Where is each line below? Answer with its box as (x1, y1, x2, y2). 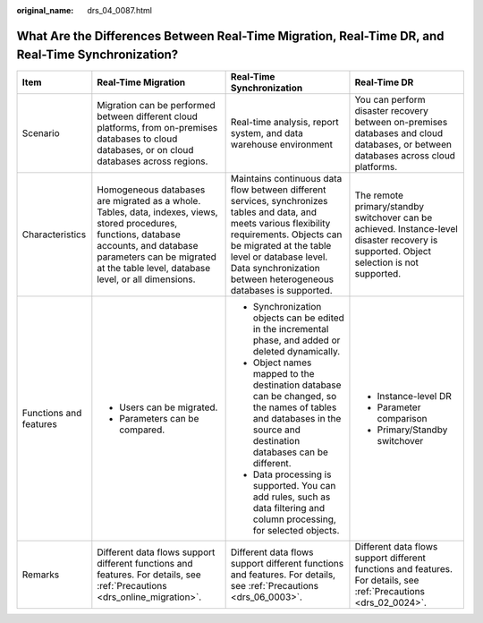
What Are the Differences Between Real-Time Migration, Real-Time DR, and (16, 28, 445, 44)
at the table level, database (97, 261, 211, 274)
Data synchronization (230, 261, 321, 274)
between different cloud (97, 110, 199, 123)
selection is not (354, 256, 419, 269)
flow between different (230, 183, 326, 196)
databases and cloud (354, 126, 444, 139)
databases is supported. (230, 284, 333, 296)
